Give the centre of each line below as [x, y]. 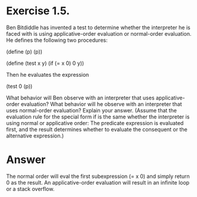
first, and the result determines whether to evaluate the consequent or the [97, 129]
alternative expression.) [35, 136]
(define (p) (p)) [24, 51]
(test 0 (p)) [19, 86]
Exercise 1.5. [38, 11]
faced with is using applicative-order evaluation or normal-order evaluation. [99, 33]
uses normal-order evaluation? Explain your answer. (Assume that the [92, 110]
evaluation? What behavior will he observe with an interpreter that [101, 104]
